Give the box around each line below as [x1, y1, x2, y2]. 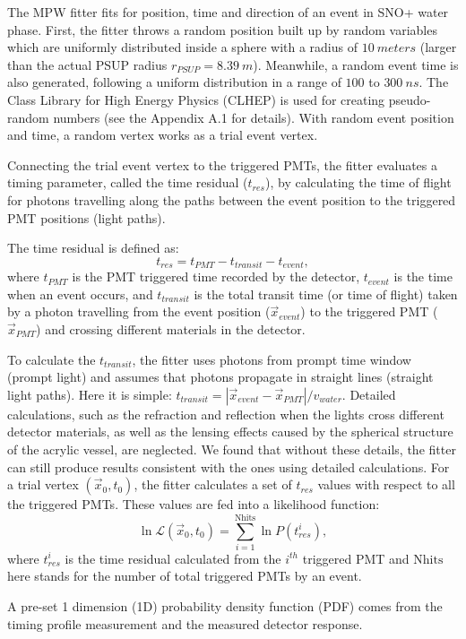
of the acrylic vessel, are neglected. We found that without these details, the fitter [7, 439, 456, 458]
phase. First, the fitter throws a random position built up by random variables [7, 20, 437, 39]
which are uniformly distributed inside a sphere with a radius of [7, 38, 358, 56]
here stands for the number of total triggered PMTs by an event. [7, 566, 362, 585]
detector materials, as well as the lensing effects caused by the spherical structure [7, 422, 453, 441]
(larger [419, 38, 457, 56]
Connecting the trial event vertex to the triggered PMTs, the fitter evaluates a [7, 155, 438, 174]
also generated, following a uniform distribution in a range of [7, 73, 341, 91]
